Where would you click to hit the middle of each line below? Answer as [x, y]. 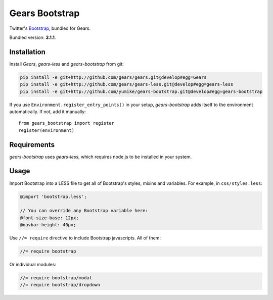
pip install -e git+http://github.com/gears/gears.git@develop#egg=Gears [113, 77]
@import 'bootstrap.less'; [53, 196]
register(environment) [47, 130]
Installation [27, 52]
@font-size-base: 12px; [50, 218]
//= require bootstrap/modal [56, 278]
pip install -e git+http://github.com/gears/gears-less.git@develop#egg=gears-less [127, 84]
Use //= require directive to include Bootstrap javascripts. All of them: [85, 238]
